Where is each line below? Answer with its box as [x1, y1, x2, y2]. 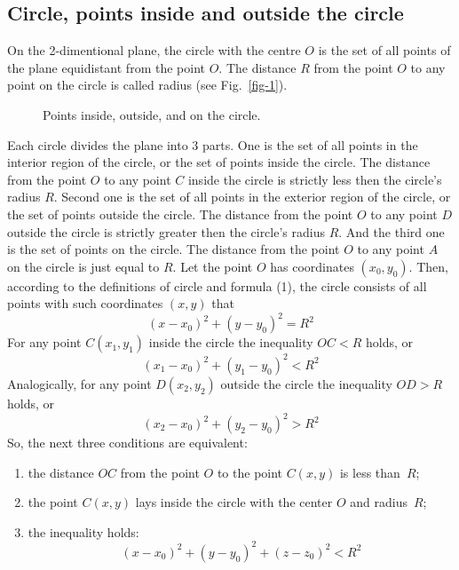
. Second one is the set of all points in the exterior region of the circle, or [53, 187, 451, 206]
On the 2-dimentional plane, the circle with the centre [7, 41, 301, 59]
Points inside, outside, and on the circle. [43, 105, 261, 123]
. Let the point [172, 257, 253, 275]
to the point [217, 463, 283, 481]
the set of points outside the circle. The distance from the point [7, 204, 353, 223]
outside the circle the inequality [220, 374, 392, 392]
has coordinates [270, 257, 354, 275]
